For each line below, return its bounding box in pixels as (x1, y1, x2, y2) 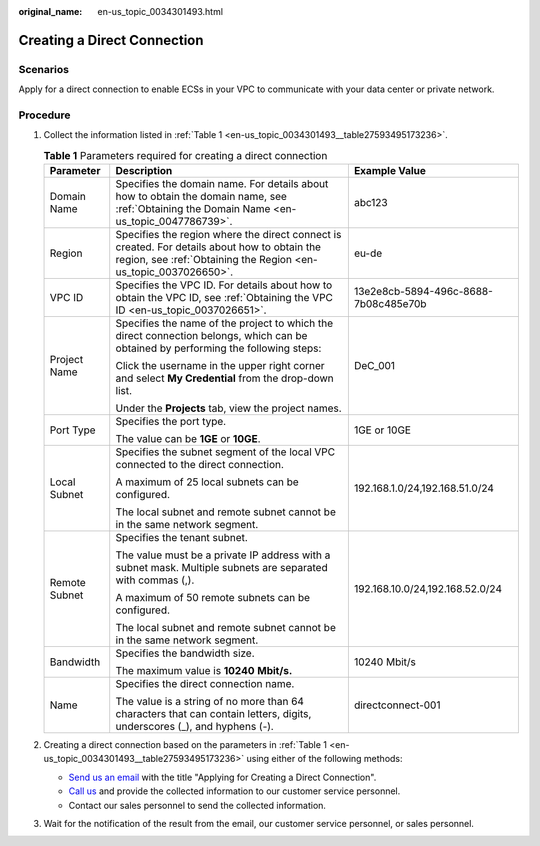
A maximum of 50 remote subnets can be (115, 591, 310, 605)
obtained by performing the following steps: (115, 341, 322, 355)
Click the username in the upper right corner (115, 359, 325, 373)
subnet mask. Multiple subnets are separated (115, 561, 329, 575)
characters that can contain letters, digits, (115, 707, 312, 721)
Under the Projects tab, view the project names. (115, 401, 342, 415)
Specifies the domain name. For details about (115, 177, 329, 191)
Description (115, 164, 173, 178)
